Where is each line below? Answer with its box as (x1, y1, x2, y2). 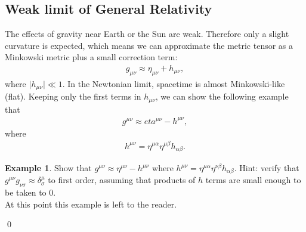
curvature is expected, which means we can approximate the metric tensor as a (5, 39, 293, 51)
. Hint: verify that (234, 162, 299, 174)
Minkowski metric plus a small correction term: (5, 51, 178, 63)
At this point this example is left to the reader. (5, 197, 177, 210)
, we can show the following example (155, 90, 289, 103)
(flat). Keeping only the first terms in (5, 90, 141, 103)
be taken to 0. (5, 186, 56, 199)
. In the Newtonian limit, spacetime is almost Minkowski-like (62, 77, 285, 89)
